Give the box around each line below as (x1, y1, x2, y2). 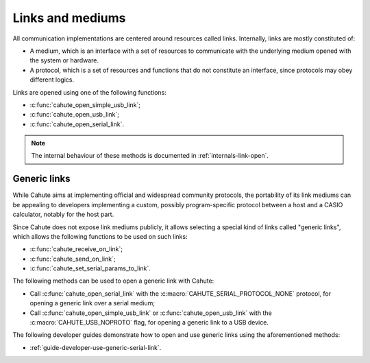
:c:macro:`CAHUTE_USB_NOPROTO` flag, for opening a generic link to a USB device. (29, 318, 269, 327)
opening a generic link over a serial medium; (29, 299, 156, 307)
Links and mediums (12, 10, 126, 25)
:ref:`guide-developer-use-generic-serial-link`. (29, 343, 162, 351)
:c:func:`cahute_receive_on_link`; (29, 245, 123, 253)
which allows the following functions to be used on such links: (12, 232, 188, 240)
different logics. (29, 75, 75, 84)
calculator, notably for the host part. (12, 210, 114, 219)
